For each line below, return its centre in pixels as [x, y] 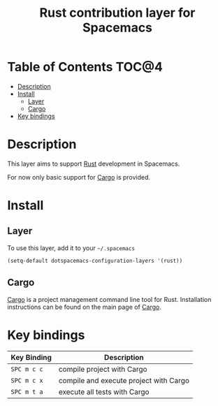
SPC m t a [27, 392]
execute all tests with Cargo [104, 391]
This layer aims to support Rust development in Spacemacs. [94, 164]
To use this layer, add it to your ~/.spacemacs [71, 248]
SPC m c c [27, 369]
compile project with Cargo [103, 369]
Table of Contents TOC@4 [85, 67]
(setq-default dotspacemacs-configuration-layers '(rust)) [95, 261]
